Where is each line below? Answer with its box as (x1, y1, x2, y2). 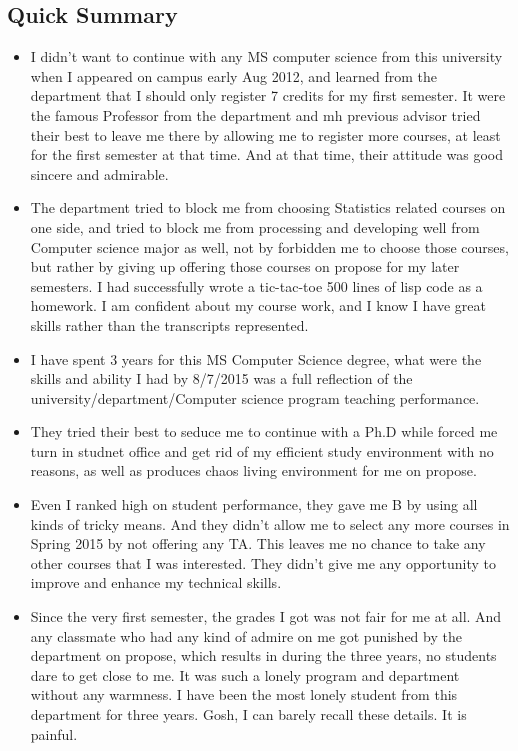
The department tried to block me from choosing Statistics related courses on (30, 197, 506, 218)
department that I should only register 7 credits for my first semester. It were (30, 85, 506, 106)
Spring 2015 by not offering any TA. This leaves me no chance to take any (30, 533, 486, 554)
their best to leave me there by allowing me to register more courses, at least (30, 124, 501, 145)
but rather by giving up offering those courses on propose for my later (30, 256, 460, 277)
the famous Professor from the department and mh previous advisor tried (30, 104, 481, 125)
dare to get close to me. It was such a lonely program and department (30, 664, 460, 685)
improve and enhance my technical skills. (30, 572, 282, 593)
